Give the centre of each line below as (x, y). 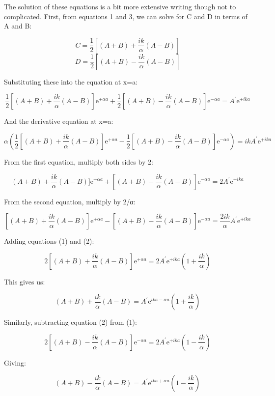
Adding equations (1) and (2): (49, 241)
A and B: (18, 26)
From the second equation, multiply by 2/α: (70, 201)
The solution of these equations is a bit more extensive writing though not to (120, 6)
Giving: (15, 362)
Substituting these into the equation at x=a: (71, 81)
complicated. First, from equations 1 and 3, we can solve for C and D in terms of (126, 16)
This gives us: (25, 281)
